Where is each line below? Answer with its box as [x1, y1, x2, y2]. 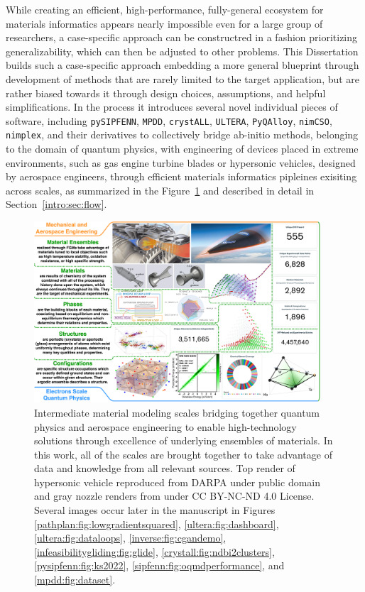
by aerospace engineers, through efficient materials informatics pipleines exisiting [6, 169, 357, 184]
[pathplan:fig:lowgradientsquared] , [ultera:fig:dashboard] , [34, 516, 279, 531]
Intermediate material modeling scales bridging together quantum [34, 405, 320, 420]
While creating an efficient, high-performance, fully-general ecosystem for [6, 2, 324, 16]
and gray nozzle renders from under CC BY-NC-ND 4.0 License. [34, 488, 315, 503]
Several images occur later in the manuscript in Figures [34, 503, 276, 517]
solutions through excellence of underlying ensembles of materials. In [34, 433, 333, 448]
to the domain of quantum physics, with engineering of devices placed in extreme [6, 141, 359, 156]
